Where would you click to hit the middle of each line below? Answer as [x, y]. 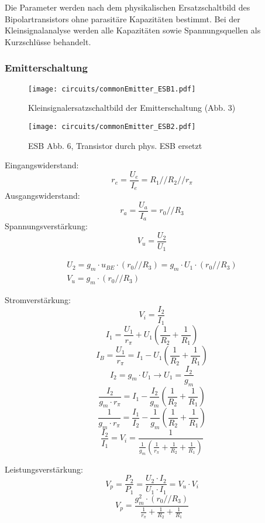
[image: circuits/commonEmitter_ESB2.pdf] [112, 126]
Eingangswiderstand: [42, 165]
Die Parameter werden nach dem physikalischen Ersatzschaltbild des [128, 7]
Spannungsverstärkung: [46, 226]
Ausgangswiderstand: [42, 196]
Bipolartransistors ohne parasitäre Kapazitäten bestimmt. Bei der [123, 18]
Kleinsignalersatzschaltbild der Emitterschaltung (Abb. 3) [132, 108]
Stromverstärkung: [38, 300]
